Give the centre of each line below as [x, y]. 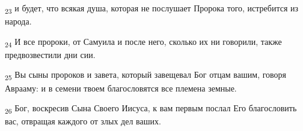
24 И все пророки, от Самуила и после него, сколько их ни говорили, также [143, 42]
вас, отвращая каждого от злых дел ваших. [83, 121]
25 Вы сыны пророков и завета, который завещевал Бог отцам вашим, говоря [146, 75]
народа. [18, 21]
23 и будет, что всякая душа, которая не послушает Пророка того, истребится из [152, 9]
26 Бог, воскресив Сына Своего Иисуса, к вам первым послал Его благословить [151, 109]
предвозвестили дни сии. [50, 54]
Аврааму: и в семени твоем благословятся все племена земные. [121, 88]
